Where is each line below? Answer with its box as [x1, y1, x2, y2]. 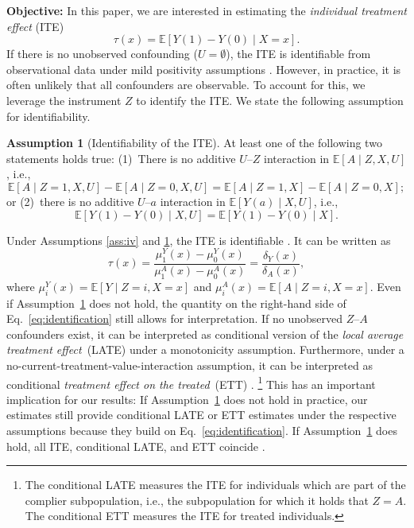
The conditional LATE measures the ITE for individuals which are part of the [25, 476, 406, 493]
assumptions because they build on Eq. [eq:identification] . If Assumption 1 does [6, 422, 397, 439]
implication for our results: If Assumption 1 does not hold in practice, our [6, 390, 368, 407]
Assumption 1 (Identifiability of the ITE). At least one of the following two [6, 134, 382, 151]
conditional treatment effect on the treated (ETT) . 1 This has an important [6, 373, 376, 392]
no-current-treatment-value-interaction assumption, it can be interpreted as [6, 357, 373, 373]
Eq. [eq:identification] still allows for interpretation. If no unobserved [6, 310, 342, 327]
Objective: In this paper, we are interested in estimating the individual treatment [6, 2, 407, 18]
